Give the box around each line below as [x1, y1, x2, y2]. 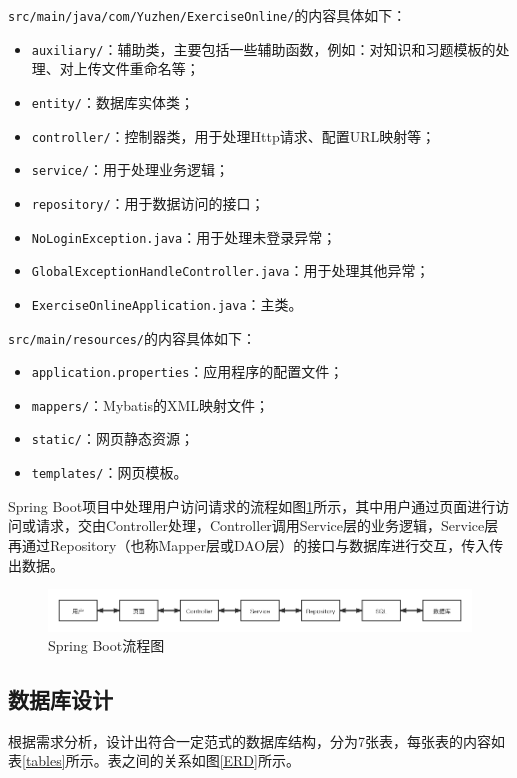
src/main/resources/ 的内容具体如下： [8, 327, 257, 348]
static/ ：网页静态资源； [31, 428, 194, 449]
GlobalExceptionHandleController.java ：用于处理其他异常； [31, 260, 430, 281]
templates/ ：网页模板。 [31, 462, 188, 483]
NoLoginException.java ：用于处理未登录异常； [31, 226, 337, 247]
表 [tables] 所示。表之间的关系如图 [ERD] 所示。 [8, 750, 300, 771]
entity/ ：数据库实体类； [31, 91, 194, 112]
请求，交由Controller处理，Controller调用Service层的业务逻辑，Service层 [35, 515, 499, 536]
